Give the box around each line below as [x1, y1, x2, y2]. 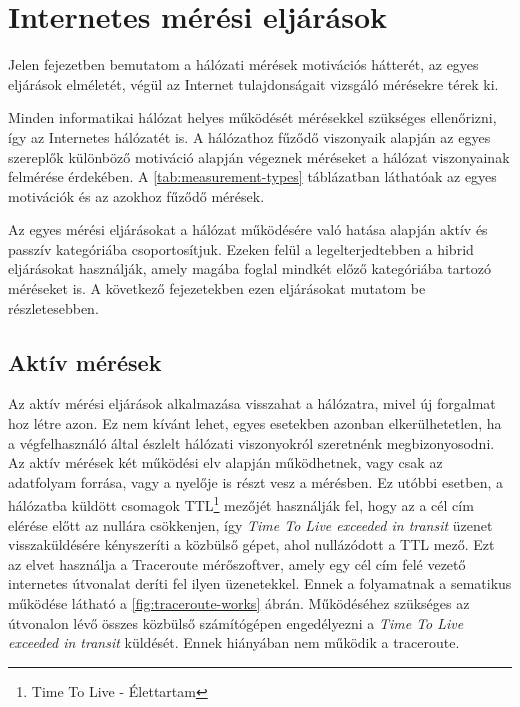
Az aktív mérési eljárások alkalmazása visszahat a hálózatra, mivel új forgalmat [8, 393, 496, 414]
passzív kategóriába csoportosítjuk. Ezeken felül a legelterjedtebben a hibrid [8, 238, 474, 259]
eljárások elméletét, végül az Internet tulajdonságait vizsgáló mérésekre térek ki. [8, 73, 499, 94]
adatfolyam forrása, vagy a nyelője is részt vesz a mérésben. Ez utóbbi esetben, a [8, 471, 504, 492]
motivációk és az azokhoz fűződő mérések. [8, 185, 265, 206]
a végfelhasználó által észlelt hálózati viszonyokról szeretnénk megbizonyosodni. [8, 432, 495, 453]
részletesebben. [8, 297, 99, 318]
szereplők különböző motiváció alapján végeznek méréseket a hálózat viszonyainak [8, 146, 510, 167]
